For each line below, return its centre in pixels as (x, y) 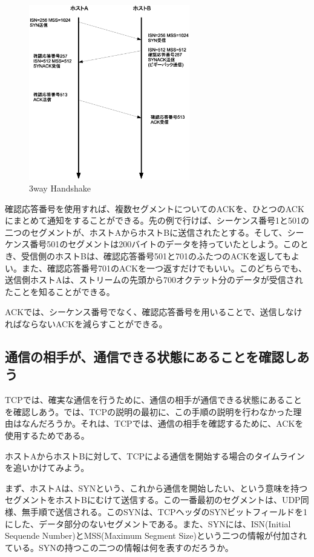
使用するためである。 (47, 435)
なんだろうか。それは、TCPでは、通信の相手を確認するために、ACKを (162, 423)
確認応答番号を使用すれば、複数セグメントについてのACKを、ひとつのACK (155, 208)
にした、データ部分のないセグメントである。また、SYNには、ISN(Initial (148, 523)
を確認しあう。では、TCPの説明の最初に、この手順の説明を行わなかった (149, 411)
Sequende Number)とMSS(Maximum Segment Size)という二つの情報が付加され (156, 535)
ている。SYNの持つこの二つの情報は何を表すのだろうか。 (119, 547)
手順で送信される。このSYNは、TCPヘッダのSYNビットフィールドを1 (169, 511)
